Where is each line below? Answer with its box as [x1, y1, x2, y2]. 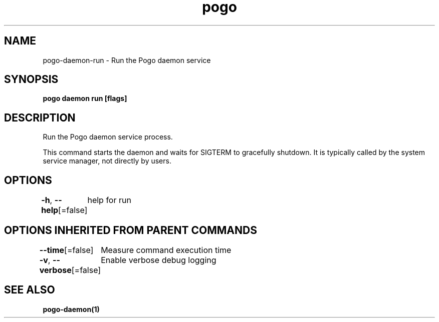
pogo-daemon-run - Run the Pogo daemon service [43, 55, 211, 64]
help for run [87, 195, 131, 205]
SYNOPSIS [4, 73, 59, 86]
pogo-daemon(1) [43, 304, 100, 313]
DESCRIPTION [4, 111, 76, 124]
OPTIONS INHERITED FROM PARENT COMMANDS [4, 223, 257, 236]
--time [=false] [39, 244, 94, 255]
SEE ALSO [4, 283, 55, 296]
